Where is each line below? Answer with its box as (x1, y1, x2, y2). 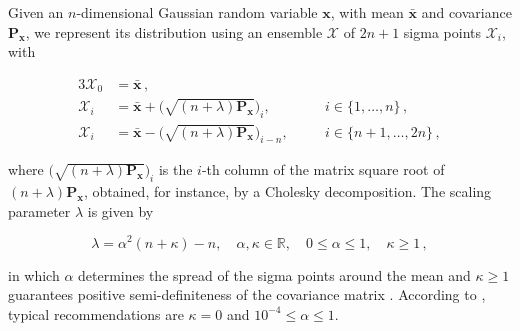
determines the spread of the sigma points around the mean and (78, 264, 471, 285)
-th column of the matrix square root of (201, 159, 445, 180)
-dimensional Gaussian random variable (76, 2, 318, 22)
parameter (8, 200, 71, 221)
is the (158, 159, 193, 180)
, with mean (330, 2, 404, 22)
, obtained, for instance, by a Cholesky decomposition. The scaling (83, 181, 492, 202)
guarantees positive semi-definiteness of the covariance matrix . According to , (8, 284, 486, 305)
